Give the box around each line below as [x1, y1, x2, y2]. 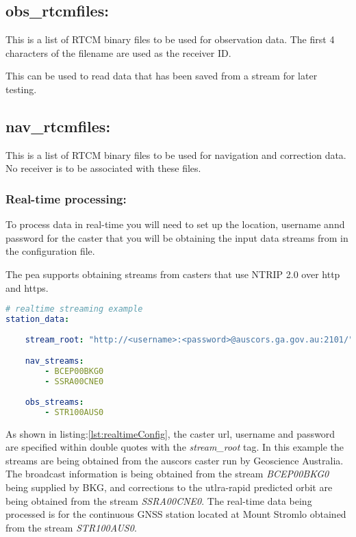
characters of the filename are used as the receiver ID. [5, 45, 231, 60]
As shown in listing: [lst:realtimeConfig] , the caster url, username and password [5, 426, 335, 440]
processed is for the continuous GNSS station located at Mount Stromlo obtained [5, 507, 346, 521]
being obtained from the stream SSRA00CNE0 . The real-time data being [5, 493, 312, 508]
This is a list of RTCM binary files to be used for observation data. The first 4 [5, 32, 335, 47]
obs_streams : [25, 397, 84, 407]
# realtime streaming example [5, 304, 143, 314]
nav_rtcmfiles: [5, 115, 111, 136]
